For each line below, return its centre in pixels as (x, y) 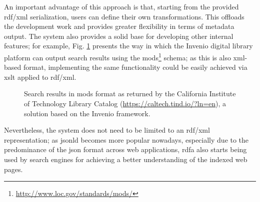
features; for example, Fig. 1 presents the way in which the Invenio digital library (128, 46)
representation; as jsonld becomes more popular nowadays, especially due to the (126, 139)
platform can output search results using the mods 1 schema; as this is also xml (124, 56)
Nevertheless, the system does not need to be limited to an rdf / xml (107, 130)
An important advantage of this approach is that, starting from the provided (121, 6)
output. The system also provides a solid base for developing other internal (119, 36)
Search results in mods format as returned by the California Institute (130, 94)
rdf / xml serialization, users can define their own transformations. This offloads (124, 16)
